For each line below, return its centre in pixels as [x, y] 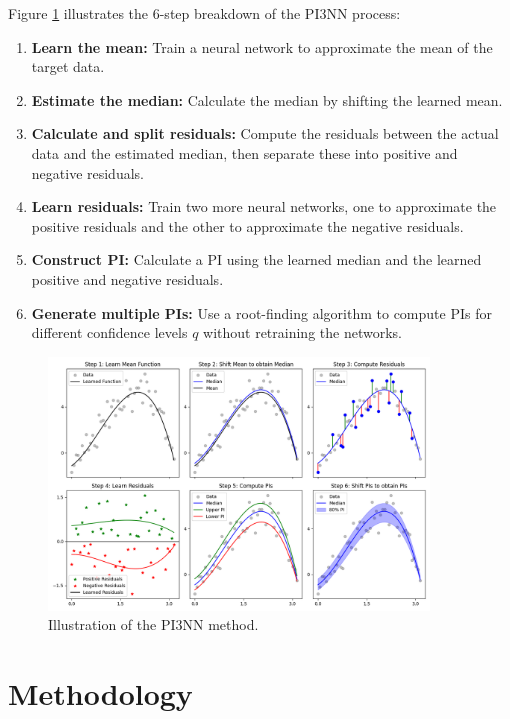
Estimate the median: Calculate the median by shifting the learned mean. [267, 99]
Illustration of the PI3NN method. [153, 624]
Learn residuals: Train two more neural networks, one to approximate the [264, 206]
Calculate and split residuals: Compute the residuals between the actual [265, 133]
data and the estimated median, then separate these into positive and [244, 152]
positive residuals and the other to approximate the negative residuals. [247, 225]
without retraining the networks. [302, 332]
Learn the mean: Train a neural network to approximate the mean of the [262, 46]
